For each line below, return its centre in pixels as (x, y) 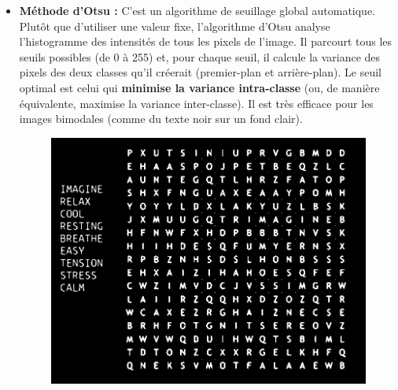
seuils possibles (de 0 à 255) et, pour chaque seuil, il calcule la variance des (200, 56)
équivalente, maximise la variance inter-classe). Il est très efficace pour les (196, 103)
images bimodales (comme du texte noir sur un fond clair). (161, 119)
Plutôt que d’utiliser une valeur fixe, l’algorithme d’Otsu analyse (175, 26)
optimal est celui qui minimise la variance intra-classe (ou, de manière (199, 87)
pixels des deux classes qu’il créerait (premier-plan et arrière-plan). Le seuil (200, 72)
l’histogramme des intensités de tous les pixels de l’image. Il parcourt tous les (206, 41)
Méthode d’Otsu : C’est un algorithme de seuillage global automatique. (197, 10)
